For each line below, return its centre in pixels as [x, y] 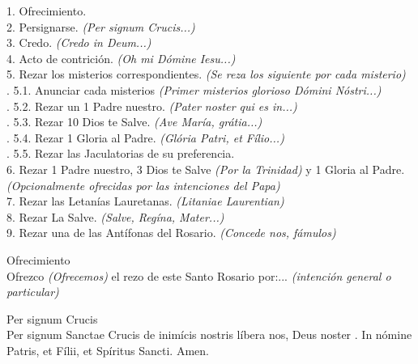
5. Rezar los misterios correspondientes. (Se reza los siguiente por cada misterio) [206, 74]
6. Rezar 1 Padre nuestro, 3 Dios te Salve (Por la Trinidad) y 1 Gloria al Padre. [206, 169]
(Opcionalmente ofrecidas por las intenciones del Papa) [143, 185]
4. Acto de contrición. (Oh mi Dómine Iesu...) [121, 58]
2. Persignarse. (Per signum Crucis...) [101, 26]
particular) [33, 292]
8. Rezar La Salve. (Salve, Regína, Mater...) [115, 216]
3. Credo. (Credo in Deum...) [79, 42]
